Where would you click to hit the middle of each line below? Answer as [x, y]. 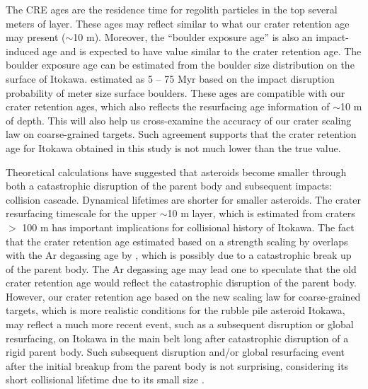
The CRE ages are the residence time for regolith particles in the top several [172, 9]
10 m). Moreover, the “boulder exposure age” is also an [193, 37]
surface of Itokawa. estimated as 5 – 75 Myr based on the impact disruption [170, 78]
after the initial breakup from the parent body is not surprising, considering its [177, 365]
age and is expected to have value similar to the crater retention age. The [202, 51]
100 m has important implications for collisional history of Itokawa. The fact [188, 227]
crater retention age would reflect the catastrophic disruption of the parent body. [181, 283]
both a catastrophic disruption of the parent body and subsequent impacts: [169, 186]
